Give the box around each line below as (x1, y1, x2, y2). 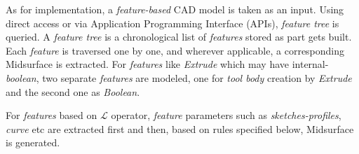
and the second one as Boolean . (6, 84, 140, 99)
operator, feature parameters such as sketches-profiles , (111, 108, 341, 122)
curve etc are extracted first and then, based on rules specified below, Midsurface (6, 121, 354, 136)
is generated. (6, 135, 60, 150)
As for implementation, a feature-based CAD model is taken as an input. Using (6, 2, 344, 16)
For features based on (6, 108, 97, 122)
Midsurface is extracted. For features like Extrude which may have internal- (6, 57, 329, 71)
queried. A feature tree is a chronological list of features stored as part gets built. (6, 29, 352, 44)
